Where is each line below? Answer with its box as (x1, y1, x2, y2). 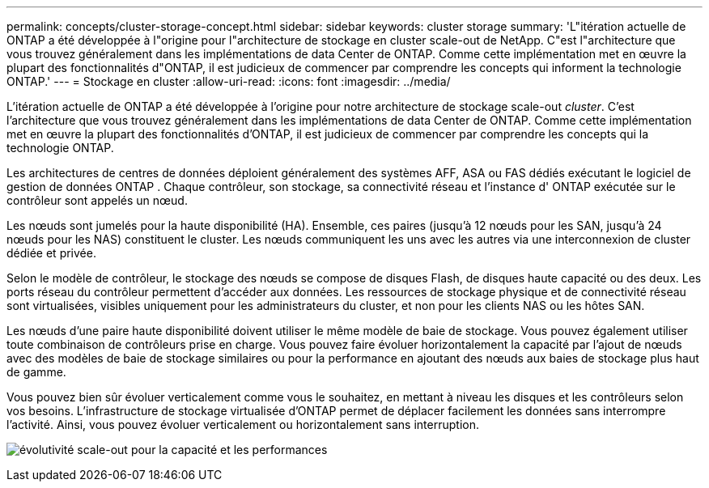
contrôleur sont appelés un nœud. (6, 193, 188, 207)
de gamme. (6, 365, 66, 379)
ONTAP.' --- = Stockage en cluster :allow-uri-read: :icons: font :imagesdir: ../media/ (6, 74, 451, 88)
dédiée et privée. (6, 246, 96, 260)
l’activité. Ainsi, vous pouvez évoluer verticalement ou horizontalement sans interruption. (6, 418, 479, 431)
